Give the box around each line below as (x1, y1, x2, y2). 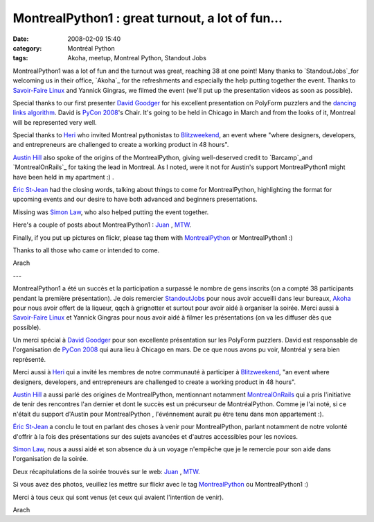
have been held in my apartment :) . (12, 173, 114, 181)
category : (12, 44, 42, 52)
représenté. (12, 355, 46, 363)
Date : (12, 35, 29, 43)
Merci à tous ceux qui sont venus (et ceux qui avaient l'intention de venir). (12, 493, 224, 501)
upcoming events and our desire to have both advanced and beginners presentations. (12, 195, 258, 204)
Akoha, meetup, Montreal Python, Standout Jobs (67, 54, 207, 62)
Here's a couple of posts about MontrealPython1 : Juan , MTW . (12, 220, 192, 229)
